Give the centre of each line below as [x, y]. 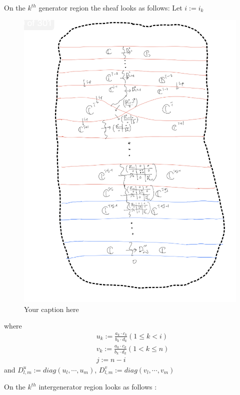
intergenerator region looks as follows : [98, 387]
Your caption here [51, 309]
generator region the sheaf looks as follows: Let [110, 7]
